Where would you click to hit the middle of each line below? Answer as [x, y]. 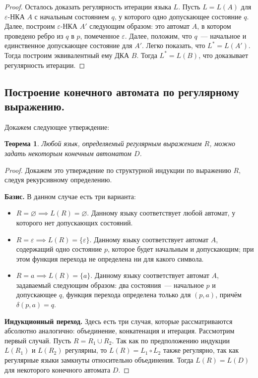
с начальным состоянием [72, 16]
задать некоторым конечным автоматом [68, 153]
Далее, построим [30, 26]
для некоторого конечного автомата [58, 369]
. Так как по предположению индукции [171, 340]
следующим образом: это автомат [140, 26]
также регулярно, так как [201, 350]
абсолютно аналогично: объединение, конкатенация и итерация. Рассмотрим [120, 331]
